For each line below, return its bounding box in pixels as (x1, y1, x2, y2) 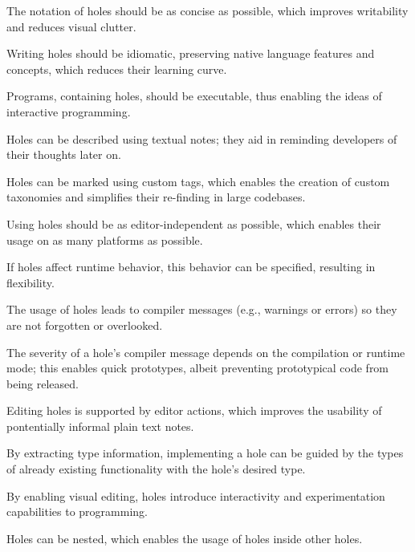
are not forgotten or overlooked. (6, 316, 163, 333)
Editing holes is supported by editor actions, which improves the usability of (6, 402, 382, 419)
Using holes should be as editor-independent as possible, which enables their (6, 215, 381, 232)
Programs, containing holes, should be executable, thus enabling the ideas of (6, 87, 382, 104)
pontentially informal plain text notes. (6, 417, 194, 434)
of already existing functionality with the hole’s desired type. (6, 461, 306, 477)
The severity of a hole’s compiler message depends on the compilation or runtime (6, 343, 405, 360)
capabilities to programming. (6, 503, 148, 520)
